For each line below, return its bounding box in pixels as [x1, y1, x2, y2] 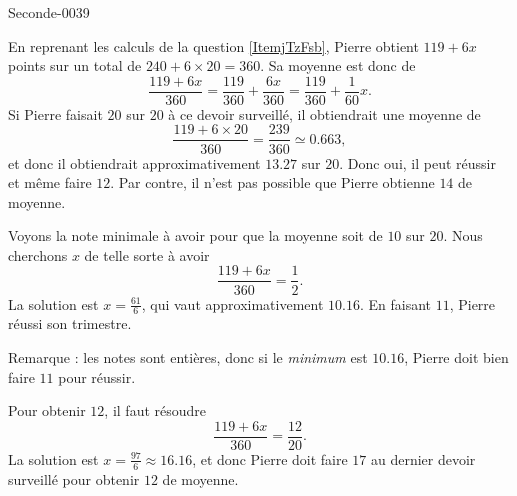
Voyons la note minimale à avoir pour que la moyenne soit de [8, 225, 383, 246]
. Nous [443, 225, 483, 246]
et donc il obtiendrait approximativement [8, 152, 261, 173]
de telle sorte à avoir [84, 244, 210, 265]
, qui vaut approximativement [141, 293, 324, 314]
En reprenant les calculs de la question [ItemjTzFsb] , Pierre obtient [8, 35, 419, 56]
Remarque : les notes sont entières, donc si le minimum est [8, 346, 368, 367]
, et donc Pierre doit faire [192, 448, 348, 469]
